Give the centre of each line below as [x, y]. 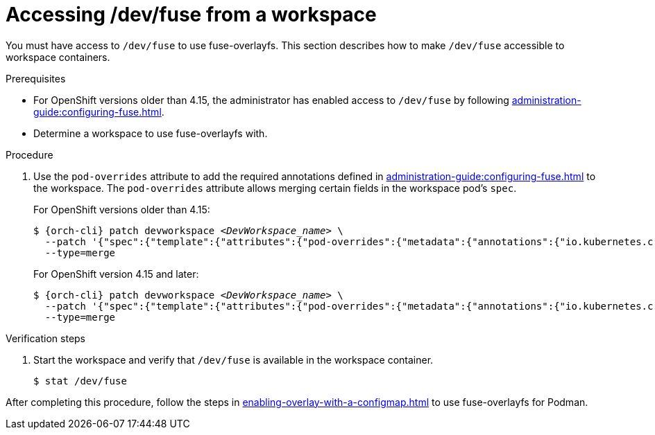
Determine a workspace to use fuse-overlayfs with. [151, 133]
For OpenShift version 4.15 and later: [116, 274]
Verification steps [46, 338]
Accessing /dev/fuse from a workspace [191, 15]
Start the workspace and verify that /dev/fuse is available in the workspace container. [233, 359]
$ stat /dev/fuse [80, 381]
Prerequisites [36, 78]
